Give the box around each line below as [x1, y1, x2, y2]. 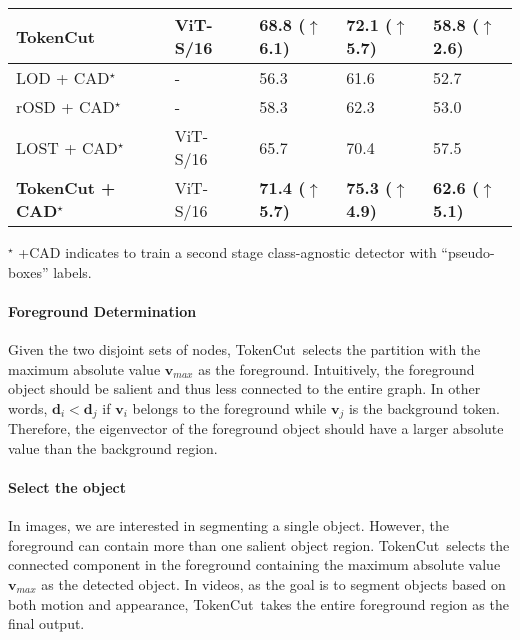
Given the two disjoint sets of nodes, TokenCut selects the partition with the [8, 338, 481, 359]
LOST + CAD [16, 135, 118, 159]
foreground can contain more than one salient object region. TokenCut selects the [8, 534, 510, 555]
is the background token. [348, 397, 500, 418]
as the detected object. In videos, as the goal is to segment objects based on [41, 573, 506, 594]
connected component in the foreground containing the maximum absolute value [8, 554, 501, 575]
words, [8, 397, 48, 418]
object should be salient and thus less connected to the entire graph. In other [8, 378, 481, 399]
